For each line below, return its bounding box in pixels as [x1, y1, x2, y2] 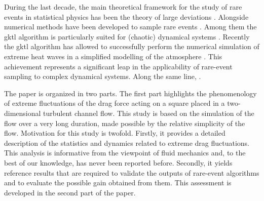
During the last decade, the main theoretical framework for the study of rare [4, 2, 242, 12]
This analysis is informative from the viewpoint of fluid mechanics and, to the [4, 147, 246, 158]
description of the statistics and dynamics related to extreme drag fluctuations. [4, 137, 250, 148]
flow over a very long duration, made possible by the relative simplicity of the [4, 117, 245, 128]
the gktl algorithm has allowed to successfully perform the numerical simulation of [4, 41, 259, 52]
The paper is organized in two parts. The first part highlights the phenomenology [4, 88, 257, 98]
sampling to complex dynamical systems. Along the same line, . [4, 71, 201, 82]
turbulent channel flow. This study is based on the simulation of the [43, 107, 254, 118]
